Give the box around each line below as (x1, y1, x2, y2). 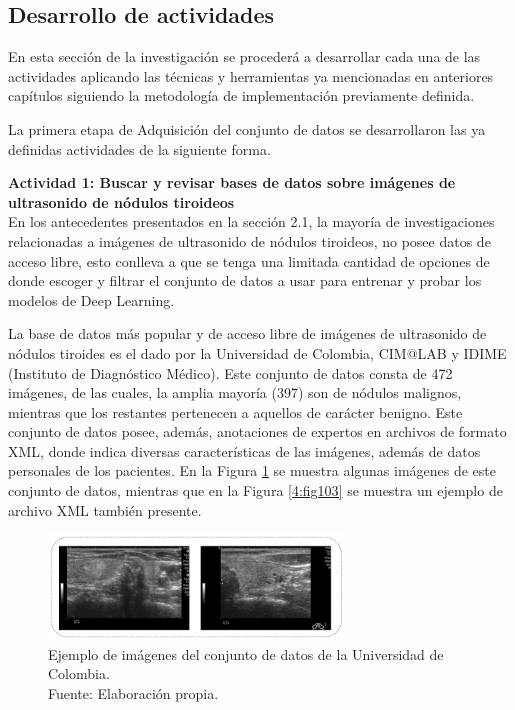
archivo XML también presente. (8, 499, 202, 520)
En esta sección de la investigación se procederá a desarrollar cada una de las (8, 46, 481, 67)
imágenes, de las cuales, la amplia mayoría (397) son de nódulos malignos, (8, 382, 462, 403)
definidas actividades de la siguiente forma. (8, 138, 271, 159)
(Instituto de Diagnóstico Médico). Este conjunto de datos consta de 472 (8, 362, 453, 383)
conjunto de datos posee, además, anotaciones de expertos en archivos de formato (8, 421, 507, 442)
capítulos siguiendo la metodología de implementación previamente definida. (8, 85, 475, 106)
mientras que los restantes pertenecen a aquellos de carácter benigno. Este (8, 401, 463, 422)
